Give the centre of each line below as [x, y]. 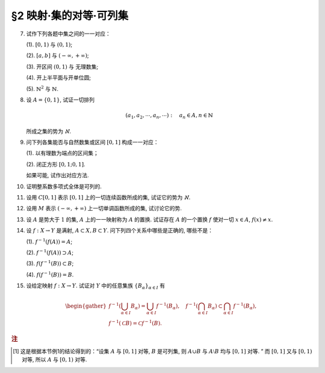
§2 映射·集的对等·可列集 [70, 16]
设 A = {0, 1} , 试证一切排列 [60, 100]
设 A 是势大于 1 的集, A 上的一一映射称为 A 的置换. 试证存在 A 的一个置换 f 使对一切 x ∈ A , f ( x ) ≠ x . [150, 219]
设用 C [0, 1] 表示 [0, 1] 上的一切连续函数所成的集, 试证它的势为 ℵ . [108, 197]
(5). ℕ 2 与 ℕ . [42, 88]
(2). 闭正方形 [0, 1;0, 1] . [56, 164]
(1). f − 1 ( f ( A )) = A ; [49, 241]
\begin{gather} [86, 306]
